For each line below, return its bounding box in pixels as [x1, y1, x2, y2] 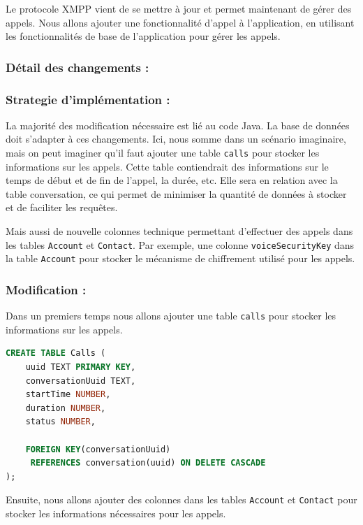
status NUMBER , [25, 417, 96, 427]
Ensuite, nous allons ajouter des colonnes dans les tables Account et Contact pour [6, 492, 357, 507]
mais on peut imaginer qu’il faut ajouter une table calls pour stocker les [6, 145, 320, 160]
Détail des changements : [6, 58, 149, 75]
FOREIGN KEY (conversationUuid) [25, 444, 171, 454]
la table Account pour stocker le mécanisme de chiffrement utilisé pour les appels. [6, 251, 355, 266]
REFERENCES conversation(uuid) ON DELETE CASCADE [30, 458, 266, 468]
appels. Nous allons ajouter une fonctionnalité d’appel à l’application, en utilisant [6, 15, 355, 29]
